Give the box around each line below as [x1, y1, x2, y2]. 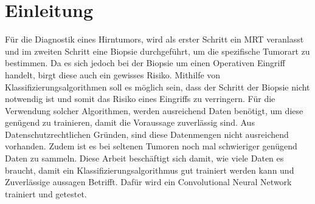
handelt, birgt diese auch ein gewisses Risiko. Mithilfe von [5, 68, 221, 81]
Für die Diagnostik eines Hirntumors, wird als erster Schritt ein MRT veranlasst [5, 33, 304, 46]
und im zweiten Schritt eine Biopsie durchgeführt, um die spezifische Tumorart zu [5, 44, 310, 57]
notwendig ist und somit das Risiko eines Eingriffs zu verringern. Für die [5, 92, 275, 105]
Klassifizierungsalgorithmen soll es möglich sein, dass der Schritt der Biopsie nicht [5, 80, 310, 93]
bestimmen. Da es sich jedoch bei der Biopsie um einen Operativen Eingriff [5, 56, 285, 69]
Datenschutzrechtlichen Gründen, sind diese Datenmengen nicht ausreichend [5, 127, 289, 140]
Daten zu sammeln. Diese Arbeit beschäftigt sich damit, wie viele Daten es [5, 152, 284, 165]
